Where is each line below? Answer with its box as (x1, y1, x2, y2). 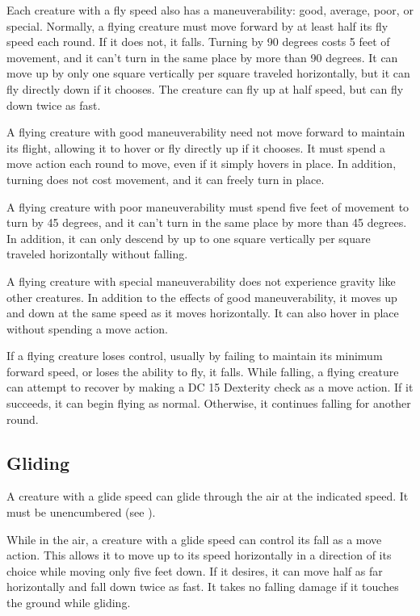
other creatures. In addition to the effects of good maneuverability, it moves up (6, 288, 397, 305)
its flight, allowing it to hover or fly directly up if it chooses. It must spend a (6, 139, 386, 156)
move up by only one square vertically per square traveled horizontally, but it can (6, 65, 410, 82)
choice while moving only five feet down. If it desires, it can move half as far (6, 562, 383, 579)
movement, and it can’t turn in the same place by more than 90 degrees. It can (6, 48, 398, 65)
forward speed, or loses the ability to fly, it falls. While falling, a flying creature (6, 362, 399, 379)
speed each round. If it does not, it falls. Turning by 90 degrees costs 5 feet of (6, 33, 390, 50)
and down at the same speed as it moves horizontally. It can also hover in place (6, 304, 399, 321)
